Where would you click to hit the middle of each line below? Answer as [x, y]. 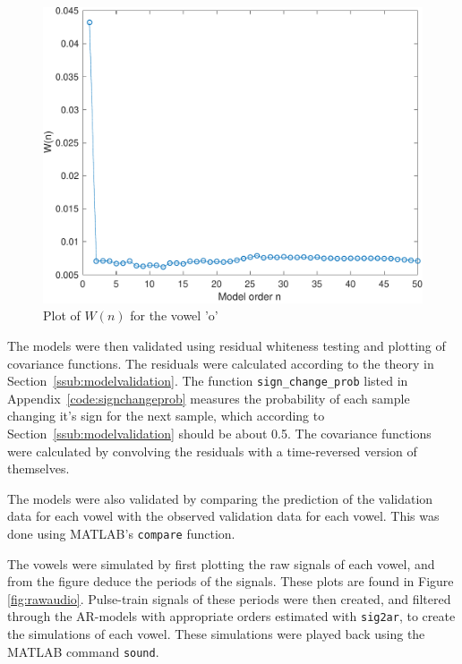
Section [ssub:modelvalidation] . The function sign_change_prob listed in [208, 381]
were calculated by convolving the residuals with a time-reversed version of [212, 451]
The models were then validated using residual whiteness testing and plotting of [227, 346]
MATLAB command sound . [83, 651]
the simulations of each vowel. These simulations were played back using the [216, 634]
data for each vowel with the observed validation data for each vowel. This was [223, 516]
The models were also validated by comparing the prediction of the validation [220, 498]
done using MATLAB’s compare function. [121, 534]
